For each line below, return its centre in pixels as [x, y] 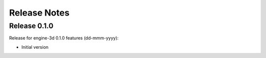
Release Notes [39, 13]
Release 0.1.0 [31, 26]
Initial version [35, 47]
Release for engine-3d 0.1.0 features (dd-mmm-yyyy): [64, 38]
